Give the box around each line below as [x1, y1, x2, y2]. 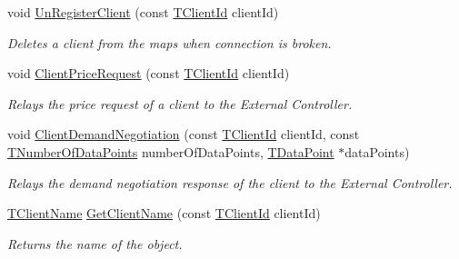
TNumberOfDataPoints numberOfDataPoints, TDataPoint [7, 142, 334, 161]
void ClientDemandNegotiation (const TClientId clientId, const [7, 125, 360, 144]
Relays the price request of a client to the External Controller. [7, 94, 353, 113]
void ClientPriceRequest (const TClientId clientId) [7, 64, 290, 83]
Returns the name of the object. [7, 234, 183, 253]
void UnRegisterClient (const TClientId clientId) [7, 3, 279, 21]
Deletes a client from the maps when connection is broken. [7, 33, 332, 52]
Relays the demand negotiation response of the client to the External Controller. [7, 173, 453, 192]
